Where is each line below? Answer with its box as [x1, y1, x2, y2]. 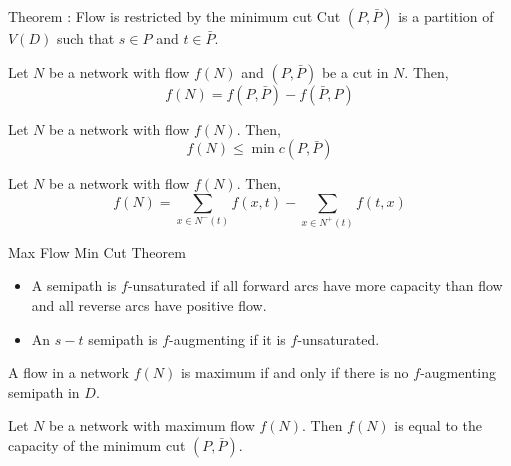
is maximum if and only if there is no [180, 362, 409, 383]
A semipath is [31, 275, 117, 296]
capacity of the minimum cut [8, 434, 186, 455]
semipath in [8, 381, 80, 402]
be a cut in [321, 61, 389, 82]
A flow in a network [8, 362, 129, 383]
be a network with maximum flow [48, 415, 255, 436]
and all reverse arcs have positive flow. [31, 294, 267, 315]
